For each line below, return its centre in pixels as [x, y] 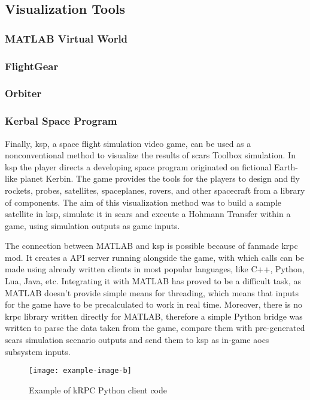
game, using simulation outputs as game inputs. [92, 225]
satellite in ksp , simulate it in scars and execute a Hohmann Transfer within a [148, 214]
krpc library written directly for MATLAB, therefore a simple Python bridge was [154, 316]
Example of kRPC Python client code [98, 390]
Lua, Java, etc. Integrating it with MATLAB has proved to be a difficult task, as [153, 281]
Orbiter [23, 93]
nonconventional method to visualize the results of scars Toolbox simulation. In [150, 155]
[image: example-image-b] [80, 371]
